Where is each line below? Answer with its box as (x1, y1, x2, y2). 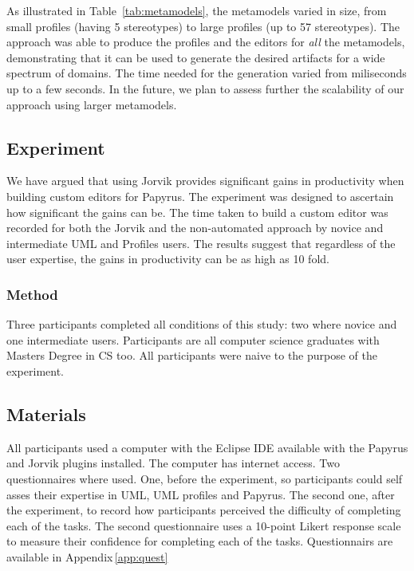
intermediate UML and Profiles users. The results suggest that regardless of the (6, 234, 396, 251)
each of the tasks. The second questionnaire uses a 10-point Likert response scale (6, 517, 401, 534)
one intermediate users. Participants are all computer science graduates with (6, 331, 380, 348)
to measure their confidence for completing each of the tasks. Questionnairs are (6, 533, 393, 549)
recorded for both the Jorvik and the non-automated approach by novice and (6, 219, 384, 236)
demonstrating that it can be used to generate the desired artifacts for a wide (6, 49, 385, 65)
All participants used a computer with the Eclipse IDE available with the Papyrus (6, 439, 408, 455)
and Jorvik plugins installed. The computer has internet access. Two (6, 455, 340, 471)
